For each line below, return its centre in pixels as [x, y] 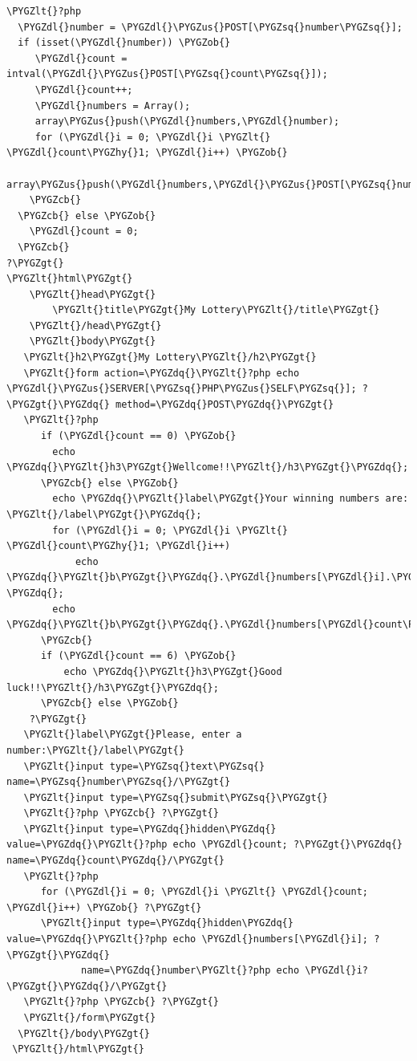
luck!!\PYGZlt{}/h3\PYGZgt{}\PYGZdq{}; [113, 687]
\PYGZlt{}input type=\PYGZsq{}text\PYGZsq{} [144, 766]
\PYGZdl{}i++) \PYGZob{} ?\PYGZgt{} [104, 907]
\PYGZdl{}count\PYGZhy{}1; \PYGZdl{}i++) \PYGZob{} [147, 153]
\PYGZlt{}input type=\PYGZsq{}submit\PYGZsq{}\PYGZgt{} [176, 797]
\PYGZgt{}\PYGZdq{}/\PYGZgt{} [87, 986]
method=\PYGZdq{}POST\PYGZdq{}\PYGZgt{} [225, 404]
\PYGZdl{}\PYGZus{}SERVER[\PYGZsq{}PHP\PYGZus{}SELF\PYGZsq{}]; [182, 389]
